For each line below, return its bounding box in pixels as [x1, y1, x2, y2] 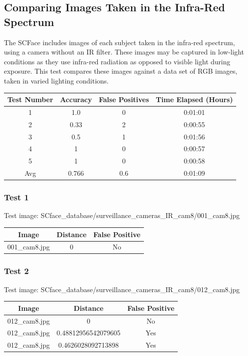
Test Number [7, 94, 54, 105]
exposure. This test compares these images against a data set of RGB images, [4, 66, 238, 76]
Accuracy [60, 94, 92, 105]
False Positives [99, 94, 149, 105]
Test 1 [4, 191, 29, 203]
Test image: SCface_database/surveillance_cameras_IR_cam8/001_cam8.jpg [4, 210, 240, 220]
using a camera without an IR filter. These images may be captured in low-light [4, 47, 244, 57]
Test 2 [4, 265, 29, 277]
